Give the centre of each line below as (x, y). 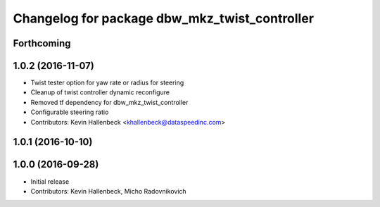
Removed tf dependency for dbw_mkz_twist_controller (109, 102)
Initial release (50, 181)
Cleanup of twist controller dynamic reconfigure (100, 92)
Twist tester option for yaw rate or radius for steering (107, 83)
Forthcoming (42, 43)
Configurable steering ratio (70, 112)
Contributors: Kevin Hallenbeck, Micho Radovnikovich (108, 191)
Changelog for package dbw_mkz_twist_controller (164, 18)
